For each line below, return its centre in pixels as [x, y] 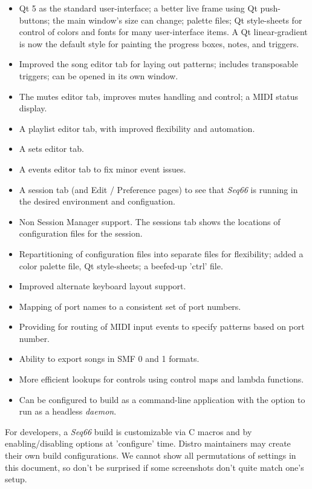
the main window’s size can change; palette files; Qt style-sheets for [177, 20]
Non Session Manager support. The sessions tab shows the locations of [150, 221]
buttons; [34, 20]
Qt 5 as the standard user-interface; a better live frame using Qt [138, 8]
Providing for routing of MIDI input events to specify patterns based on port [162, 327]
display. [33, 108]
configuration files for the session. [81, 233]
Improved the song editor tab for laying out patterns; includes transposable [158, 64]
